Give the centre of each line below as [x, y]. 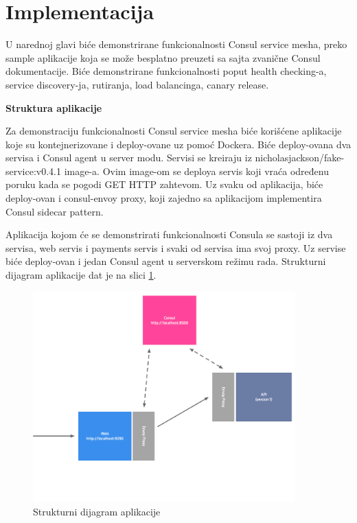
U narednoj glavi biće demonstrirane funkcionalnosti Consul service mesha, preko [176, 44]
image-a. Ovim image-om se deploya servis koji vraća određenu [196, 171]
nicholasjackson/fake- [300, 158]
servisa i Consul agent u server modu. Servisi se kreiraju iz [129, 158]
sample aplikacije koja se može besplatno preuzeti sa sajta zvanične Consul [163, 57]
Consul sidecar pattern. [55, 211]
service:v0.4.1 [34, 171]
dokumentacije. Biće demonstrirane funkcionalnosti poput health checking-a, [166, 71]
